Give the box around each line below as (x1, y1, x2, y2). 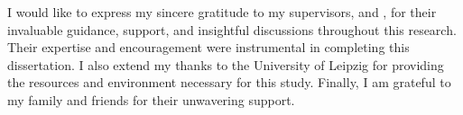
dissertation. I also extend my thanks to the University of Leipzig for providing (7, 55, 444, 74)
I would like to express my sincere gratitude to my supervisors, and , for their (7, 3, 437, 21)
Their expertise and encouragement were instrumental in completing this (7, 38, 410, 57)
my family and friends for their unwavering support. (7, 90, 295, 109)
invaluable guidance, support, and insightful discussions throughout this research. (7, 20, 457, 39)
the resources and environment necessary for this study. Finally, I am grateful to (7, 73, 451, 92)
